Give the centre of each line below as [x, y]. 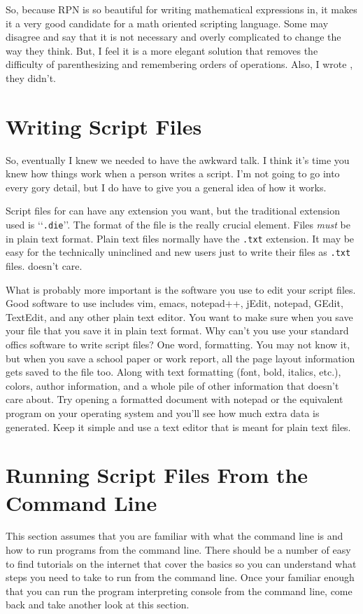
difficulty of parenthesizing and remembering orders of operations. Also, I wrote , [179, 64]
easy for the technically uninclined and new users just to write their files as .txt [178, 252]
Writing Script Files [104, 126]
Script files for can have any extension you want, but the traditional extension [173, 211]
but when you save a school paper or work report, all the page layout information [180, 358]
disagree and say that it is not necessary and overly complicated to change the [173, 37]
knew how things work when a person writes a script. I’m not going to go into [173, 173]
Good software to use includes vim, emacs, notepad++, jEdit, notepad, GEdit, [175, 303]
